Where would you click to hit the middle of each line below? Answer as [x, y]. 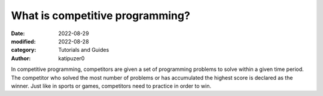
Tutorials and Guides [84, 50]
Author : [21, 58]
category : [24, 50]
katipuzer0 [71, 58]
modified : [23, 41]
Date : [18, 33]
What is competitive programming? [101, 16]
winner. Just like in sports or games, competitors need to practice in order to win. [111, 86]
